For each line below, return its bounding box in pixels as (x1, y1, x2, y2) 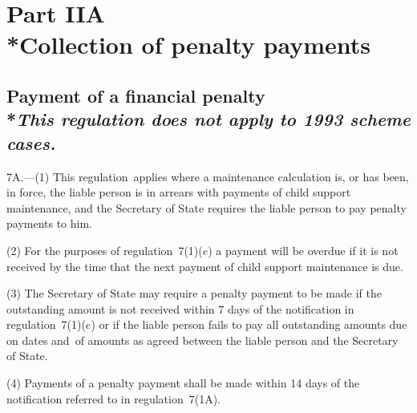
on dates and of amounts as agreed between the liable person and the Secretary (6, 331, 399, 348)
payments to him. (6, 215, 93, 232)
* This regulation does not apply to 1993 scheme (6, 107, 411, 132)
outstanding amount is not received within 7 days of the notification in (6, 300, 354, 317)
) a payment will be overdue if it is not (208, 241, 399, 258)
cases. (6, 130, 56, 155)
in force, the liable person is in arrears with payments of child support (6, 184, 351, 200)
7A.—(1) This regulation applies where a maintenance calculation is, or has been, (6, 168, 409, 184)
